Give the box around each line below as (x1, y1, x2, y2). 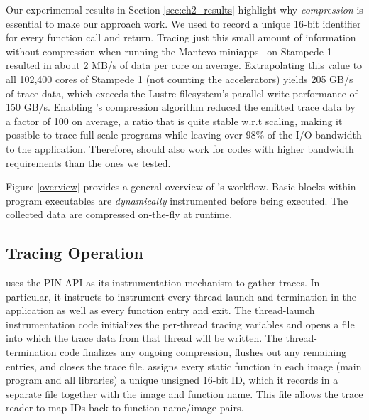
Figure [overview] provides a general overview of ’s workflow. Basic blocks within (6, 179, 356, 194)
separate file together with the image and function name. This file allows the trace (6, 386, 363, 401)
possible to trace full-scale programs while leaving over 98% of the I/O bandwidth (6, 127, 362, 142)
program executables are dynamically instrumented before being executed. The (6, 193, 348, 208)
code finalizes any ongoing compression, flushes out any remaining (60, 345, 347, 360)
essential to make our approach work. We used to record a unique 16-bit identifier (6, 16, 361, 31)
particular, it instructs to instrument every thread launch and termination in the (6, 289, 357, 303)
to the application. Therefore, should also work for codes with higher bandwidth (6, 141, 354, 156)
